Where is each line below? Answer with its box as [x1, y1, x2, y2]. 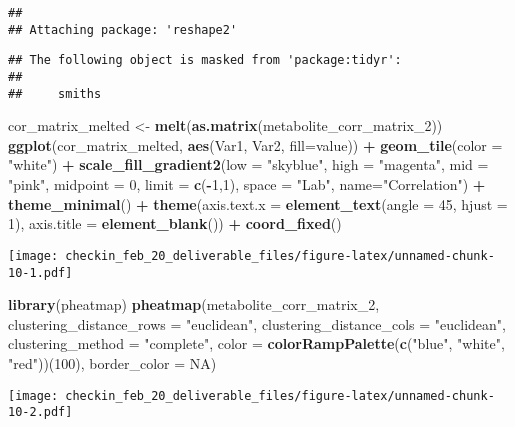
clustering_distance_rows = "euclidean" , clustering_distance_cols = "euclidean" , [8, 313, 506, 334]
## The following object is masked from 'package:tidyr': [8, 53, 402, 68]
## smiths [8, 86, 102, 101]
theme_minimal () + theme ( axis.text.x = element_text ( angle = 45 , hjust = [8, 193, 508, 214]
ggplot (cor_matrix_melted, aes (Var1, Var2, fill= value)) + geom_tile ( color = [8, 134, 503, 155]
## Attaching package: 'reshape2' [8, 22, 238, 37]
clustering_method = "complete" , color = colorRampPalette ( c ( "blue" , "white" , [8, 333, 505, 354]
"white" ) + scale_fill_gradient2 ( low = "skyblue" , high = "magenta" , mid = [8, 154, 489, 175]
